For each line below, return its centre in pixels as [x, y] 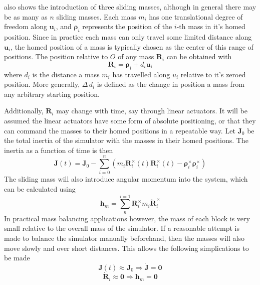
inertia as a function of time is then [59, 150]
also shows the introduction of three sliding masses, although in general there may [130, 7]
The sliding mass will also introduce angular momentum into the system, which [126, 179]
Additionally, [24, 111]
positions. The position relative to [56, 56]
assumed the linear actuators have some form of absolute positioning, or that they [130, 120]
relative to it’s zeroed [213, 74]
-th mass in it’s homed [211, 26]
